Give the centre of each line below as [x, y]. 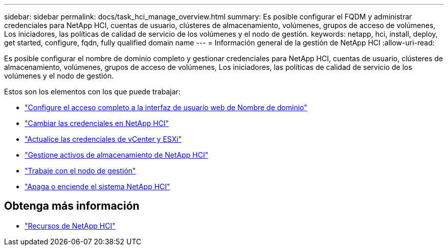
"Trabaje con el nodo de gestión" [80, 171]
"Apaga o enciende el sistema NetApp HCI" [97, 186]
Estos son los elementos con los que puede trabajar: [92, 92]
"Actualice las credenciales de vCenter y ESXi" [103, 139]
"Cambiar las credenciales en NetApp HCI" [97, 123]
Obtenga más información [72, 206]
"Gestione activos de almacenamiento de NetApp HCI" [117, 155]
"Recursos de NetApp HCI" [70, 226]
